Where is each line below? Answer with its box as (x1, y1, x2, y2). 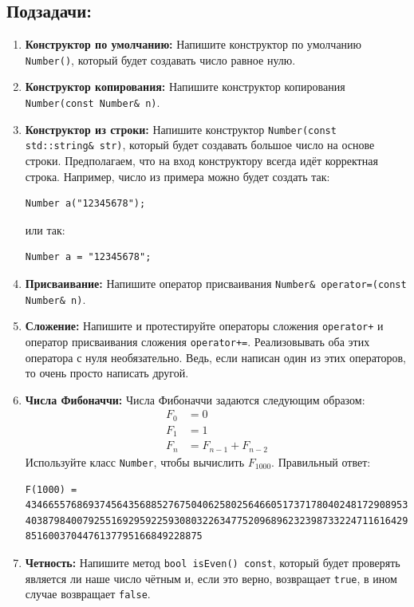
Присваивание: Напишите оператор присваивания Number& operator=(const (25, 274, 407, 291)
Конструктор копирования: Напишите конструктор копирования (25, 78, 345, 95)
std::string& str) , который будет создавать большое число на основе (25, 136, 375, 153)
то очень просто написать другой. (25, 365, 189, 381)
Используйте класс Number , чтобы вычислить (25, 453, 245, 470)
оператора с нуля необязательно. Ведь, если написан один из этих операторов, (25, 349, 406, 365)
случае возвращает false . (25, 585, 151, 602)
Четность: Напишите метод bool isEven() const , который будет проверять (25, 554, 400, 570)
